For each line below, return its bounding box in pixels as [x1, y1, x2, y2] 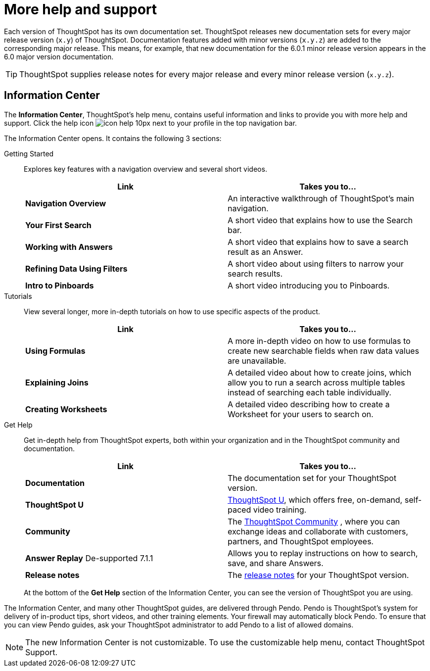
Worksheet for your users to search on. [228, 409, 374, 419]
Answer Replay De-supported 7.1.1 [25, 553, 153, 563]
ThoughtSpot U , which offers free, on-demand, [228, 494, 403, 505]
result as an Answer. [228, 246, 303, 257]
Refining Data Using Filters [25, 263, 128, 274]
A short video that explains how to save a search [228, 237, 409, 247]
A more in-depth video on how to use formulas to [228, 335, 411, 346]
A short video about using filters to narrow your [228, 258, 404, 269]
